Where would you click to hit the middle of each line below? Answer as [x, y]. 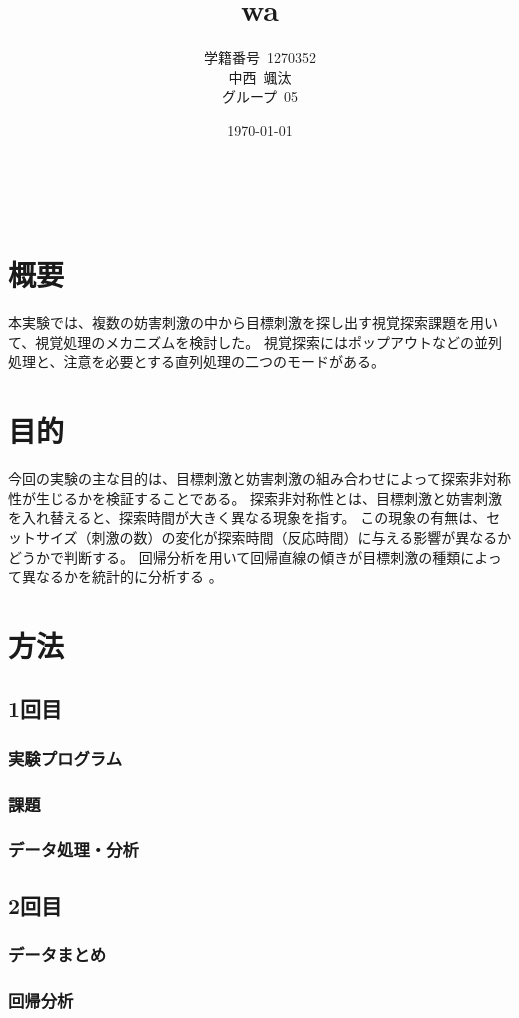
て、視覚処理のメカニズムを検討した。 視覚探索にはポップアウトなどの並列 [255, 341]
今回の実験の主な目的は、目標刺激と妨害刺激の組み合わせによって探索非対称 [259, 478]
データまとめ [57, 954]
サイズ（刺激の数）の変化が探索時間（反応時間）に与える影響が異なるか [273, 536]
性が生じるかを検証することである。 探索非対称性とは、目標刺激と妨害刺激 [255, 497]
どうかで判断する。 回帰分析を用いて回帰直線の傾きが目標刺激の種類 [234, 556]
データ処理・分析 [73, 849]
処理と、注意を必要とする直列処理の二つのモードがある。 [197, 361]
